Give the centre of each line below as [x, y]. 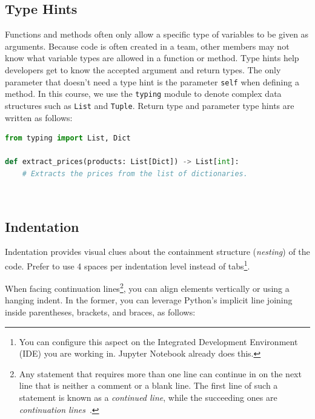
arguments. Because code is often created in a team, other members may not [147, 46]
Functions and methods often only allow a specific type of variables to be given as [157, 34]
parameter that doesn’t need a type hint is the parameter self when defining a [152, 81]
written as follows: [39, 117]
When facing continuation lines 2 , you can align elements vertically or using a [147, 287]
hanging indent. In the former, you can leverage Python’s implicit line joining [149, 300]
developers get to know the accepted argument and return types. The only [143, 69]
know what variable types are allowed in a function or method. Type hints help [152, 58]
